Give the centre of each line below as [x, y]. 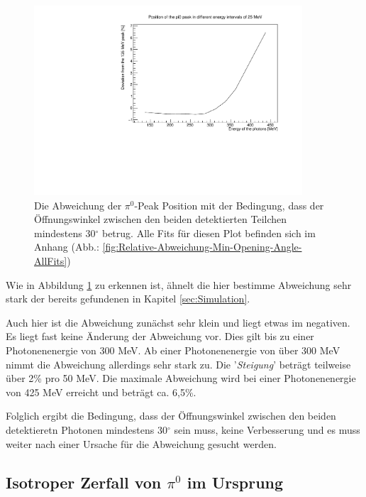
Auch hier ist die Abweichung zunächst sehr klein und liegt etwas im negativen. [178, 322]
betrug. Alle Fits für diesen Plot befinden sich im [209, 233]
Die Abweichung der [78, 205]
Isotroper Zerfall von [84, 482]
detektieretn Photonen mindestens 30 [87, 430]
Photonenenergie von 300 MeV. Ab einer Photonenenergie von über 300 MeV [173, 350]
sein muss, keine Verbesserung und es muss [267, 430]
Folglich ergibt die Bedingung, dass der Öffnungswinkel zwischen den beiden [171, 416]
